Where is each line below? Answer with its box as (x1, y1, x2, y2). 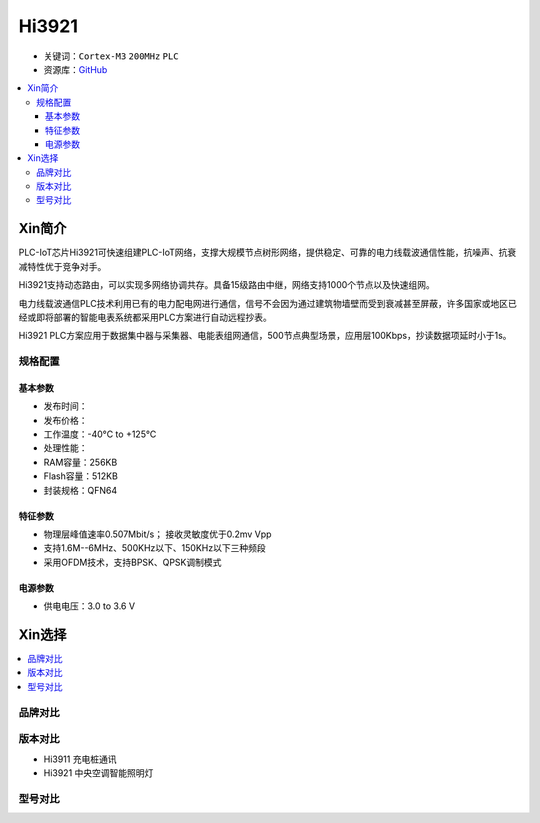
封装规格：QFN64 (43, 484, 118, 496)
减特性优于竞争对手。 (18, 260, 107, 272)
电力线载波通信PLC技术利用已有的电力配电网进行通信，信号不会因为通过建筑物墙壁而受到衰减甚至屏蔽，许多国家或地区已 (18, 297, 517, 309)
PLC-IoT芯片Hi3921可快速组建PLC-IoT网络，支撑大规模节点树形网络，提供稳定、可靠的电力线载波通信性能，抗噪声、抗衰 (18, 246, 517, 259)
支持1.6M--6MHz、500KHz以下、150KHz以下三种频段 (43, 542, 266, 554)
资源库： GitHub (43, 63, 108, 75)
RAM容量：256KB (43, 456, 118, 468)
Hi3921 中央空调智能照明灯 (43, 766, 154, 779)
